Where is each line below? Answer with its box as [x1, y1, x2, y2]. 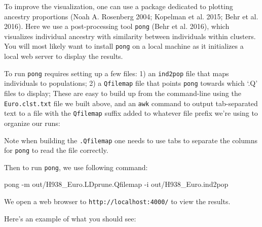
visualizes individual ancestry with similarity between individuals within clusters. [4, 30, 256, 41]
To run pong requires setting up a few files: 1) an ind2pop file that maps [4, 68, 229, 78]
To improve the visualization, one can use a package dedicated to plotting [4, 1, 233, 11]
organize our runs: [4, 117, 60, 128]
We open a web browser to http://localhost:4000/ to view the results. [4, 196, 231, 207]
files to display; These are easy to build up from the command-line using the [4, 88, 241, 98]
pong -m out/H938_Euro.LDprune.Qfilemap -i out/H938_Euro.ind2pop [4, 179, 229, 189]
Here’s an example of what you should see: [4, 213, 136, 223]
